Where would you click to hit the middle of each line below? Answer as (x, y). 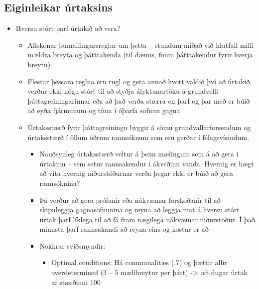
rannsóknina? (60, 183)
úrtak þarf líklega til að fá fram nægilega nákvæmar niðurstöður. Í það (147, 219)
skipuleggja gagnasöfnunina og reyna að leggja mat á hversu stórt (139, 210)
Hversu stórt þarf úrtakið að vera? (68, 28)
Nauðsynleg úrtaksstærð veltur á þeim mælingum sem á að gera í (139, 154)
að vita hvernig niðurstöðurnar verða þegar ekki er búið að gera (136, 173)
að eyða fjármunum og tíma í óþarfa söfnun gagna (104, 110)
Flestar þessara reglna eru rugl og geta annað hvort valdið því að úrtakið (139, 81)
